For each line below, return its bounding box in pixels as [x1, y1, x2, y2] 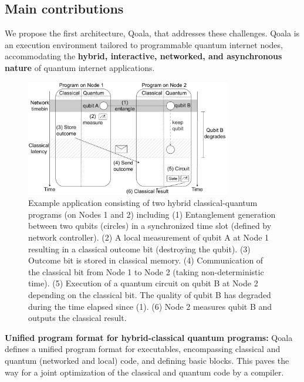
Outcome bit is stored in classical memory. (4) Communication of [28, 254, 264, 266]
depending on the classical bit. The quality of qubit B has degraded [28, 289, 271, 301]
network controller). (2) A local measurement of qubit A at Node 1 [28, 231, 269, 244]
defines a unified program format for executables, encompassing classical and [5, 343, 281, 355]
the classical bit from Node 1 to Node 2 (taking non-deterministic [28, 265, 264, 278]
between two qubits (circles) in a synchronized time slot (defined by [28, 219, 272, 232]
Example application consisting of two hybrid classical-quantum [28, 197, 258, 209]
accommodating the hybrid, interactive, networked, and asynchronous [5, 50, 282, 62]
